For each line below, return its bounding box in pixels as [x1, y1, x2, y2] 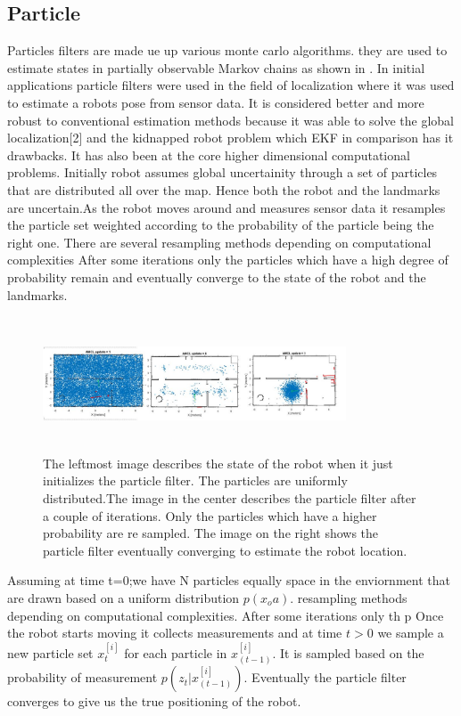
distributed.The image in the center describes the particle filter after [43, 489, 416, 508]
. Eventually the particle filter [243, 668, 407, 687]
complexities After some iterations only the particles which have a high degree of [7, 250, 449, 269]
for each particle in [124, 643, 227, 662]
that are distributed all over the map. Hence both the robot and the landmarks [7, 180, 440, 199]
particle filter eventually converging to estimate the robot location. [43, 541, 407, 559]
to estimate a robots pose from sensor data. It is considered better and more [7, 93, 424, 111]
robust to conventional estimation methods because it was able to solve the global [7, 110, 454, 129]
